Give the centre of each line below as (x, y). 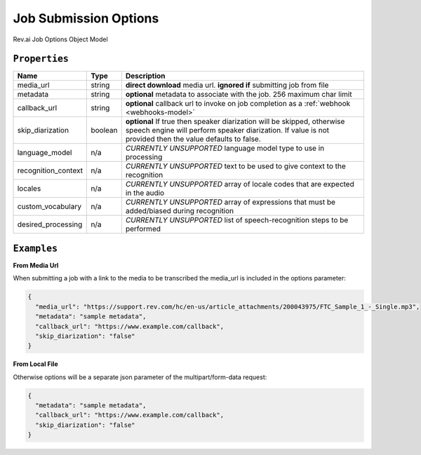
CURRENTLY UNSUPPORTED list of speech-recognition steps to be (237, 220)
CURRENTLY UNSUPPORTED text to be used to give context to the (236, 166)
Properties (41, 59)
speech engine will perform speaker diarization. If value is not (227, 130)
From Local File (36, 364)
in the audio (145, 193)
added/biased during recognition (180, 211)
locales (29, 189)
